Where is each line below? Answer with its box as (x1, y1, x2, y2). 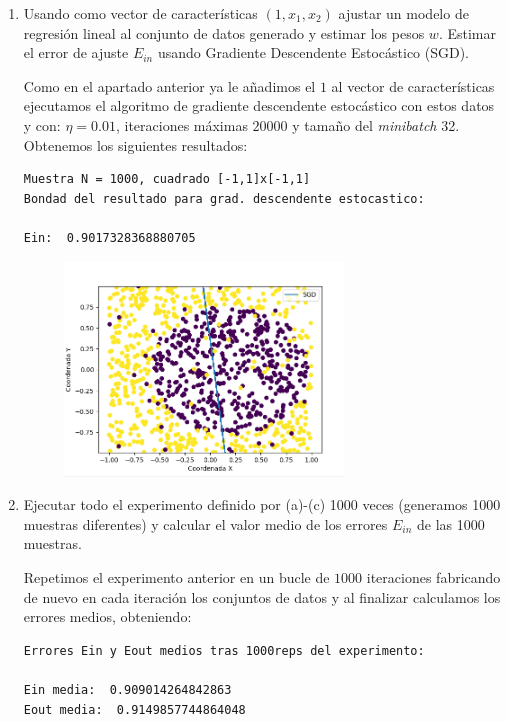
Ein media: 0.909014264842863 (23, 683, 232, 698)
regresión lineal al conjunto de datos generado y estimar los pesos (23, 22, 425, 43)
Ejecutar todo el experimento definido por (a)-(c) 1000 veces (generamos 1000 (23, 494, 501, 515)
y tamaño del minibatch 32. (292, 114, 460, 135)
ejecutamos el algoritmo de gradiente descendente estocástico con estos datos (23, 95, 495, 116)
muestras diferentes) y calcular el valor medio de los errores (23, 513, 388, 534)
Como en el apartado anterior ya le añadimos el (23, 75, 316, 96)
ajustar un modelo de (338, 3, 469, 23)
